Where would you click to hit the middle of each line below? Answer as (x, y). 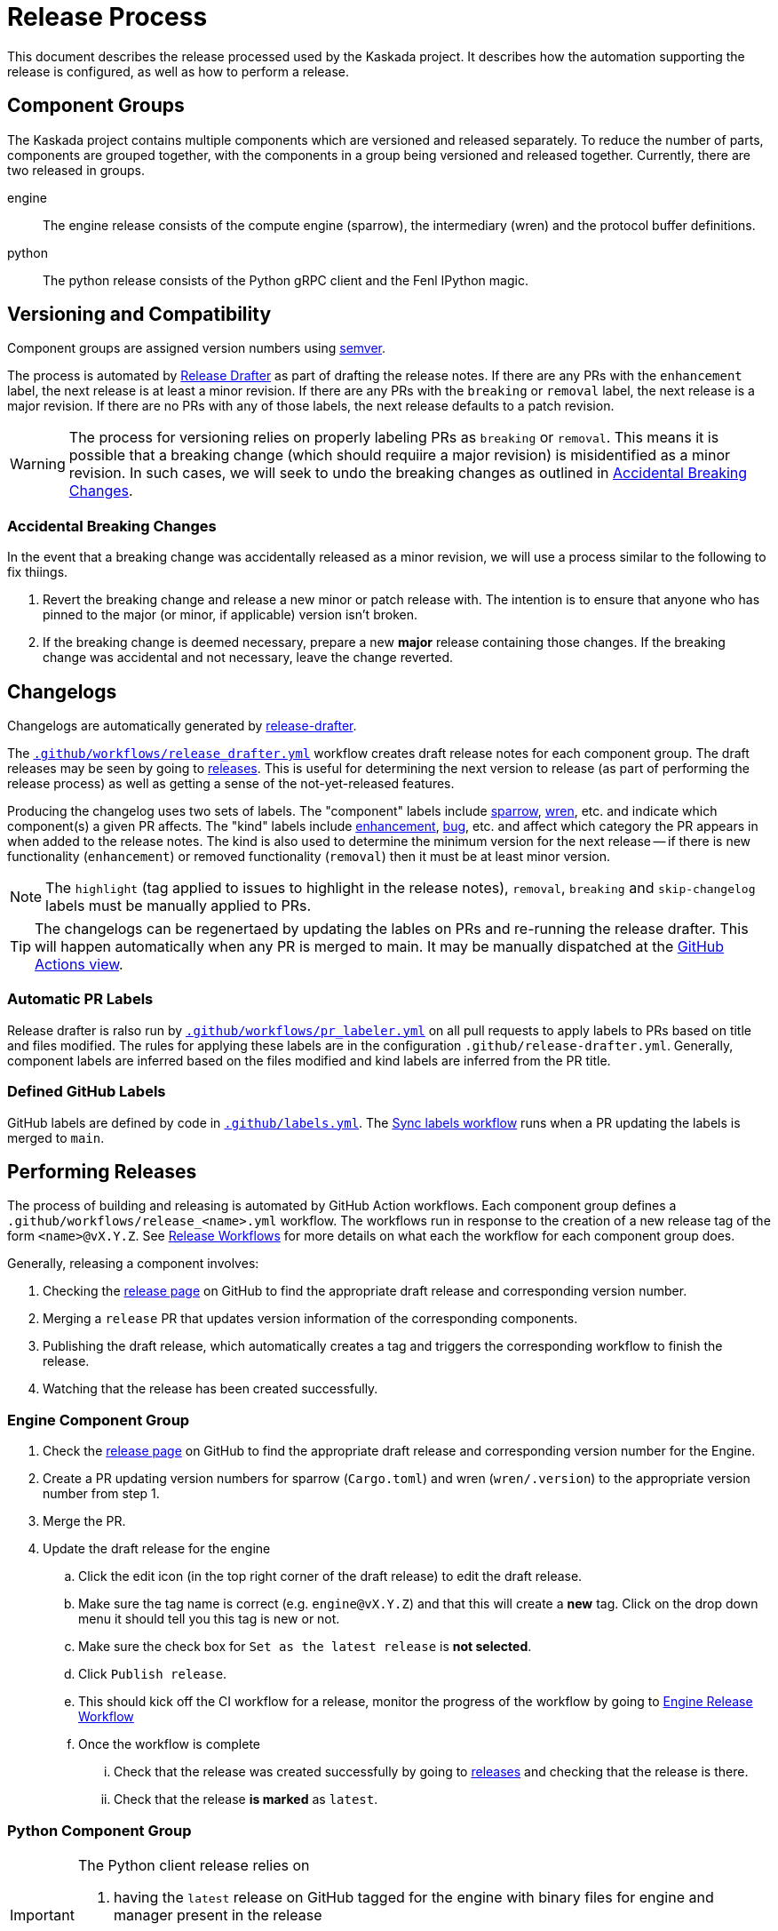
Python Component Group (99, 1830)
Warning (38, 464)
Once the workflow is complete (170, 1744)
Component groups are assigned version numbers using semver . (197, 348)
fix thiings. (38, 572)
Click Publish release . (153, 1674)
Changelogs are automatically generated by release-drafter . (182, 726)
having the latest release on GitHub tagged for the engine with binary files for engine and (413, 1897)
